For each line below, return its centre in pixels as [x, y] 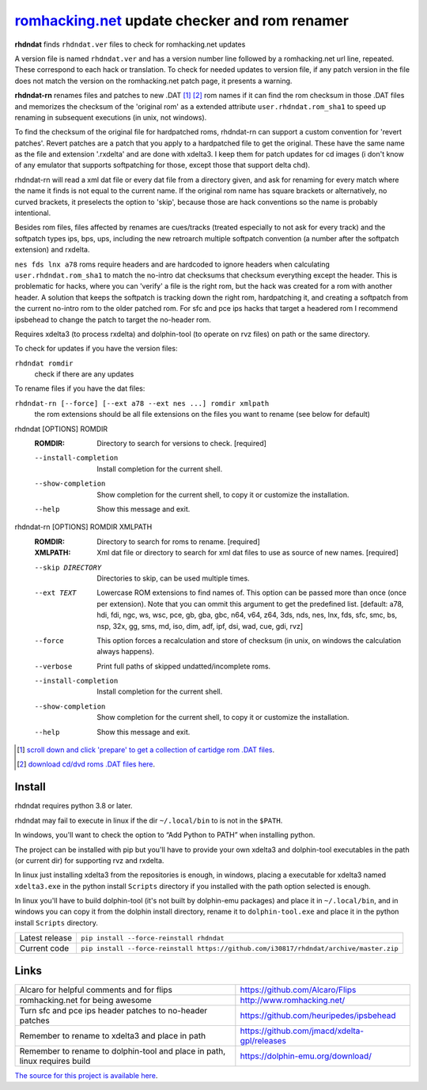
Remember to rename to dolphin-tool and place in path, [123, 1050]
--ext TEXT [55, 593]
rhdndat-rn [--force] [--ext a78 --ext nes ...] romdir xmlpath [142, 403]
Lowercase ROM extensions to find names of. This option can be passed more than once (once [252, 592]
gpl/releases [263, 1040]
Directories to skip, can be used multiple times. [173, 578]
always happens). [125, 652]
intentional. [33, 213]
